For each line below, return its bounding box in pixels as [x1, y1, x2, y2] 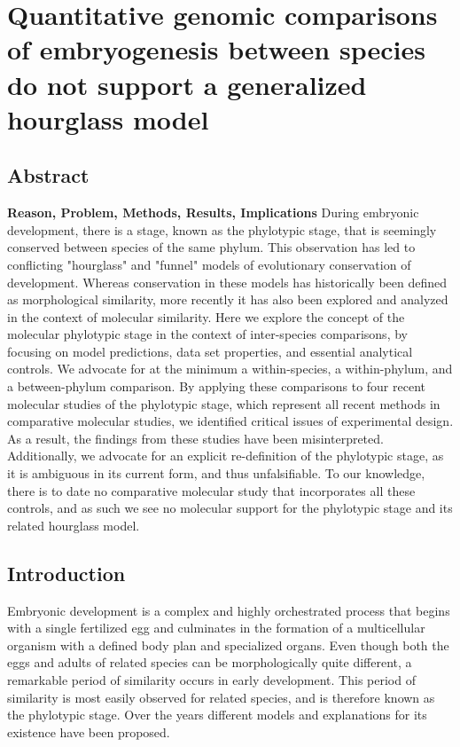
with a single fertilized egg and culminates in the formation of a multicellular [7, 618, 425, 637]
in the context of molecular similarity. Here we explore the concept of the [7, 307, 405, 326]
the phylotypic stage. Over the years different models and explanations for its [7, 705, 427, 724]
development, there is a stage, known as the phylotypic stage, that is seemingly [7, 220, 437, 239]
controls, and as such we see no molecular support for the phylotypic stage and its [7, 499, 453, 517]
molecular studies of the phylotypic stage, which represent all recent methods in [7, 394, 441, 413]
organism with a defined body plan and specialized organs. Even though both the [7, 635, 449, 654]
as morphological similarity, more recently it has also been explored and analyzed [7, 290, 448, 309]
